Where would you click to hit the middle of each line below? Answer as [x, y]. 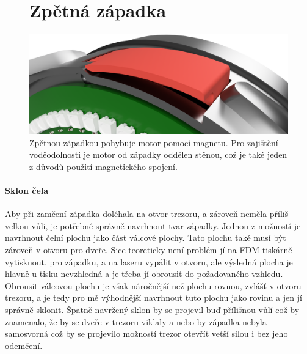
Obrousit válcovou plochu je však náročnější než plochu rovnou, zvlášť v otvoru [153, 285]
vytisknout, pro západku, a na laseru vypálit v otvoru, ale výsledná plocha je [149, 261]
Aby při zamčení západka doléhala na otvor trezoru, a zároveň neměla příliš [147, 214]
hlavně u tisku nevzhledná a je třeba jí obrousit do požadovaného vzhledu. [144, 274]
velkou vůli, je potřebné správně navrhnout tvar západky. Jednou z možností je [153, 225]
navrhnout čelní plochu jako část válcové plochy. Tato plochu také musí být [146, 238]
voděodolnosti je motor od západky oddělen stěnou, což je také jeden [158, 154]
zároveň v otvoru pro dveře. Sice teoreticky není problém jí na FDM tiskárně [149, 250]
